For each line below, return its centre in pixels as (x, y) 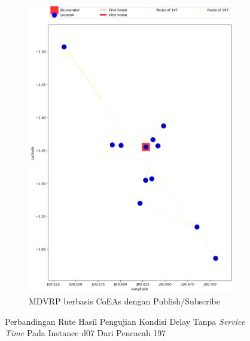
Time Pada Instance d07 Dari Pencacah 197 (86, 333)
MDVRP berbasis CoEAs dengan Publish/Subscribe (124, 301)
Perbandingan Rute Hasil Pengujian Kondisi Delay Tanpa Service (125, 321)
